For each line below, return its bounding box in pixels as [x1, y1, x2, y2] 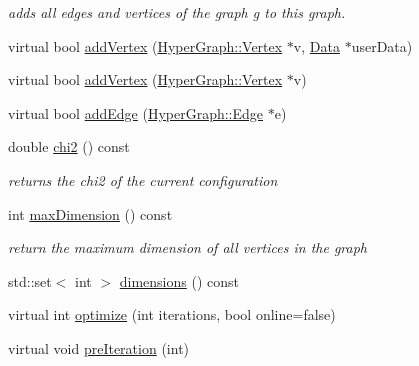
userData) [351, 35, 413, 56]
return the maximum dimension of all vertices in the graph [8, 237, 367, 258]
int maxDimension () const [8, 203, 173, 224]
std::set [8, 270, 52, 291]
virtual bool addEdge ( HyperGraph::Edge [8, 102, 264, 123]
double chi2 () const [8, 136, 130, 157]
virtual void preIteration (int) [8, 337, 190, 358]
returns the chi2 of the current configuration [8, 169, 278, 190]
